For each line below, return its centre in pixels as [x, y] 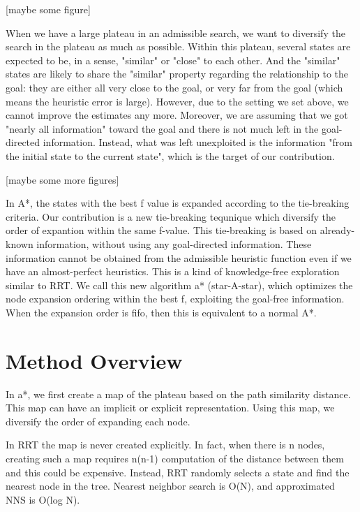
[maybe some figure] [48, 9]
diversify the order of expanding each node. [98, 421]
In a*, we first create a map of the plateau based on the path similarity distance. [178, 394]
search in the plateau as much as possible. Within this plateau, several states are [178, 46]
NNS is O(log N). [43, 499]
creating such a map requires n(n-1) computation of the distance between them [175, 458]
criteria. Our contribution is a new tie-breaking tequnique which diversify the [171, 216]
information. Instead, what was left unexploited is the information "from [197, 142]
